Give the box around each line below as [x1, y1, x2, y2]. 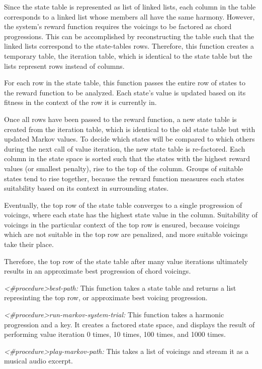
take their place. [4, 239, 54, 250]
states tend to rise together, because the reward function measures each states [4, 173, 244, 183]
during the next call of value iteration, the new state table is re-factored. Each [4, 143, 245, 154]
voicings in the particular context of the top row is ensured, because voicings [4, 219, 240, 229]
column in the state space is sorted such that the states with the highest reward [4, 153, 250, 164]
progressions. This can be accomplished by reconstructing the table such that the [4, 31, 254, 41]
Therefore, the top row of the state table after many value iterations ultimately [4, 256, 248, 266]
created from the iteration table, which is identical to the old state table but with [4, 124, 255, 134]
